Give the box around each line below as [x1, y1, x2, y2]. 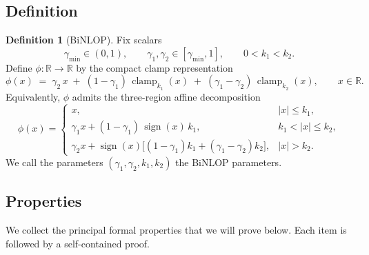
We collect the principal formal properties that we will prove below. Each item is [6, 222, 347, 236]
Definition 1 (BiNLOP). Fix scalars [6, 32, 162, 47]
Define [6, 60, 32, 74]
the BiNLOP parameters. [175, 154, 282, 169]
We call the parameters [6, 154, 103, 169]
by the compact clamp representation [76, 60, 233, 74]
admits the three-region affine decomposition [72, 89, 261, 103]
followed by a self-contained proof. [6, 236, 150, 250]
